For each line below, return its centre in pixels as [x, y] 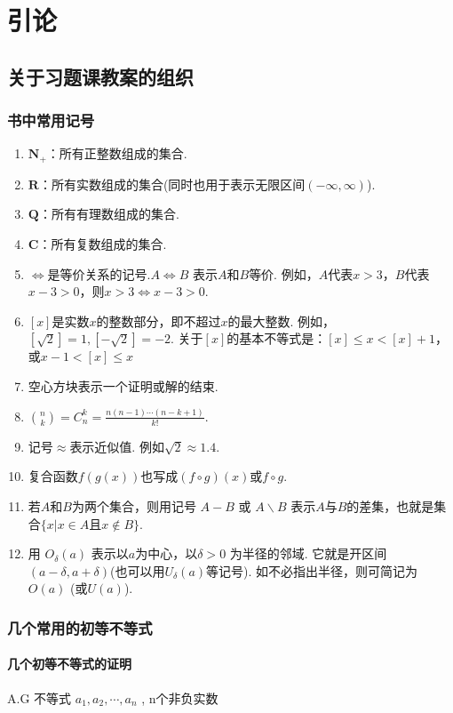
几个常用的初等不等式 [80, 627]
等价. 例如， [284, 273]
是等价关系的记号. [99, 273]
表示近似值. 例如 [117, 446]
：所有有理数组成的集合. [109, 214]
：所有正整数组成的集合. [117, 153]
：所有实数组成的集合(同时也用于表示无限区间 [172, 184]
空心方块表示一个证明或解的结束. [123, 385]
